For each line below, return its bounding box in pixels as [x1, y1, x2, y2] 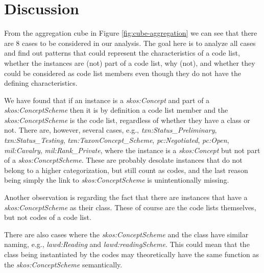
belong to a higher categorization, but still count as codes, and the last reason [4, 164, 248, 175]
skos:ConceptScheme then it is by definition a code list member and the [4, 105, 228, 115]
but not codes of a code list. [4, 212, 91, 222]
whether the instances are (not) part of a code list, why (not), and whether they [4, 57, 255, 68]
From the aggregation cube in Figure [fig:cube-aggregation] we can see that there [4, 28, 257, 38]
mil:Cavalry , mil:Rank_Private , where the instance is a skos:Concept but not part [4, 144, 260, 155]
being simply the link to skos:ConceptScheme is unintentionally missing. [4, 175, 229, 185]
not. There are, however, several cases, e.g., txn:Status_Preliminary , [4, 125, 217, 135]
